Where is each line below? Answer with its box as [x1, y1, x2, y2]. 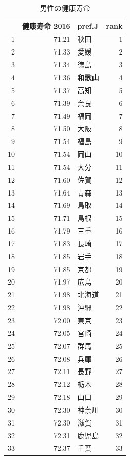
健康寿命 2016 [22, 20, 70, 31]
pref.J [77, 20, 99, 31]
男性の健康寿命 [40, 3, 90, 13]
